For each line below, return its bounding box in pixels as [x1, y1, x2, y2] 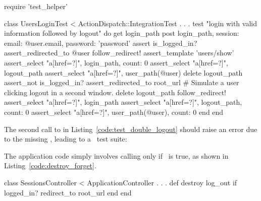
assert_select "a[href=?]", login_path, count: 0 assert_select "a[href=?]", [4, 57, 228, 68]
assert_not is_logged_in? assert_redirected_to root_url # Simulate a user [4, 77, 239, 88]
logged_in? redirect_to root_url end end [4, 187, 132, 197]
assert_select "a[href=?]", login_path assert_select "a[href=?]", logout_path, [4, 97, 242, 107]
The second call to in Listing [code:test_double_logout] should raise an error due [4, 123, 257, 134]
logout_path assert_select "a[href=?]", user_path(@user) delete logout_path [4, 67, 243, 78]
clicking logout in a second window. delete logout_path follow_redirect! [4, 87, 227, 97]
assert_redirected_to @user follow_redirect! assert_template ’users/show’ [4, 47, 234, 58]
